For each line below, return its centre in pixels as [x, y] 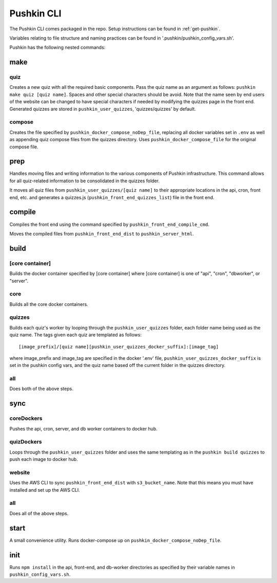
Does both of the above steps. [42, 389]
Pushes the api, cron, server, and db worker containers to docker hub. [83, 429]
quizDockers [26, 442]
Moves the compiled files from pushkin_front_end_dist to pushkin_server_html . [102, 234]
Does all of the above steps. [39, 513]
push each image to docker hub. [44, 459]
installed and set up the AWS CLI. [45, 490]
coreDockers [26, 418]
